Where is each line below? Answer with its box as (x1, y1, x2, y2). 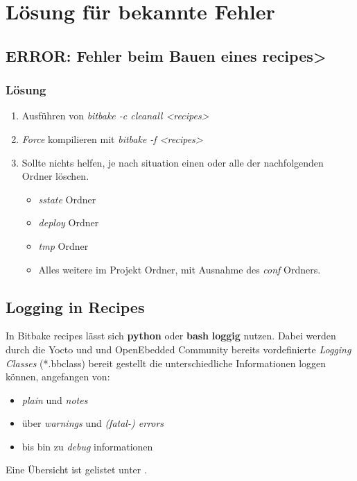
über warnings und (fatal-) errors (21, 416, 164, 430)
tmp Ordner (38, 238, 89, 253)
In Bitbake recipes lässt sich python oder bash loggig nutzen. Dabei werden (6, 328, 336, 343)
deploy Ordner (38, 215, 99, 230)
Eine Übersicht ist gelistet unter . (6, 462, 147, 477)
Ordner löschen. (21, 169, 89, 183)
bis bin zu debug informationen (21, 439, 153, 453)
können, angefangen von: (6, 369, 110, 384)
